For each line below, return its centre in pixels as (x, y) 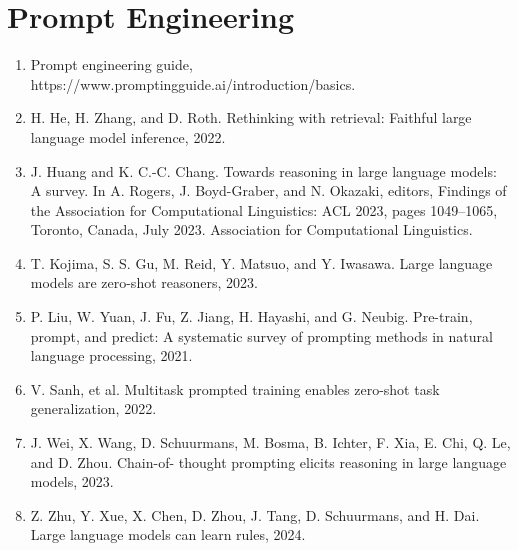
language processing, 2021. (111, 355)
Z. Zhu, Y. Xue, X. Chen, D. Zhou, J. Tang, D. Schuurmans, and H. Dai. (255, 514)
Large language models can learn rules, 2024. (168, 534)
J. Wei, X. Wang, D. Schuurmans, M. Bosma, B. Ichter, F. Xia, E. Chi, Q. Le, (270, 442)
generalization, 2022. (93, 408)
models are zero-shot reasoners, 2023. (144, 282)
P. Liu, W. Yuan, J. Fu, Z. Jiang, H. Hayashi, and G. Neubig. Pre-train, (251, 316)
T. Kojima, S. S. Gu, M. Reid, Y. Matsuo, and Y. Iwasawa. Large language (261, 262)
